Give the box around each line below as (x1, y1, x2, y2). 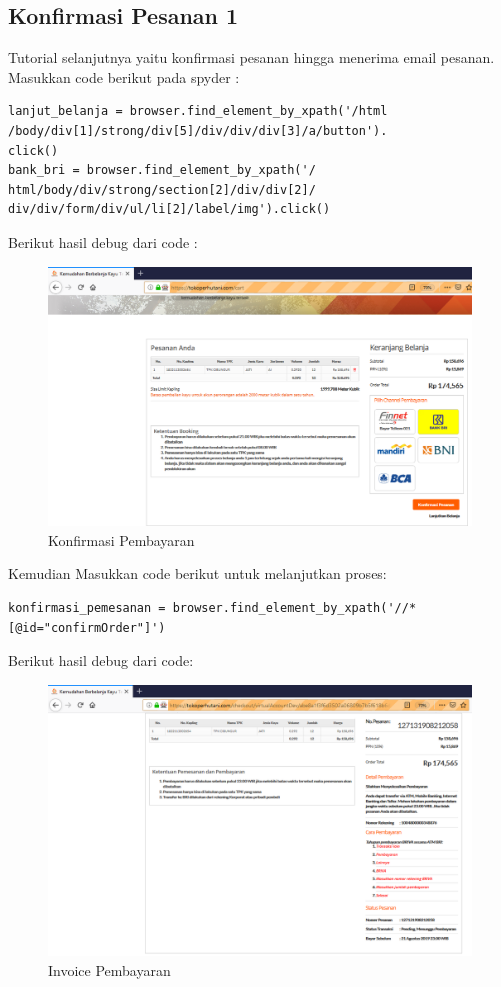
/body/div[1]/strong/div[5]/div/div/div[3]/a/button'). (8, 123, 388, 138)
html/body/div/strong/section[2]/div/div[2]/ (8, 182, 316, 197)
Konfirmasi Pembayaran (48, 529, 195, 550)
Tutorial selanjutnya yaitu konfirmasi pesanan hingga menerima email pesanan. (8, 47, 495, 68)
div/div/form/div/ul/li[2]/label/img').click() (8, 202, 331, 217)
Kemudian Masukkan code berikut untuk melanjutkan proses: (8, 563, 387, 584)
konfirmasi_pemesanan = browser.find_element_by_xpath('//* (8, 600, 417, 615)
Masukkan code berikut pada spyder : (8, 66, 240, 87)
